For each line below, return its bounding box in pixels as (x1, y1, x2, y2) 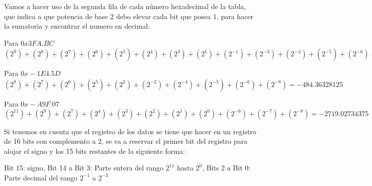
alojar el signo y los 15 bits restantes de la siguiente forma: (4, 145, 185, 156)
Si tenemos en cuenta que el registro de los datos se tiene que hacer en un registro (4, 126, 256, 136)
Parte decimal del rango (4, 172, 78, 182)
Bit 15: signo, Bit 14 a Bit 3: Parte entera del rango (4, 162, 164, 173)
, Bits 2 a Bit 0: (202, 162, 251, 173)
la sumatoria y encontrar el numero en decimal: (4, 21, 150, 31)
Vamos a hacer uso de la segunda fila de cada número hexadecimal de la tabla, (4, 1, 246, 11)
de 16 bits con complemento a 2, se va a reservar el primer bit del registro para (4, 136, 247, 146)
